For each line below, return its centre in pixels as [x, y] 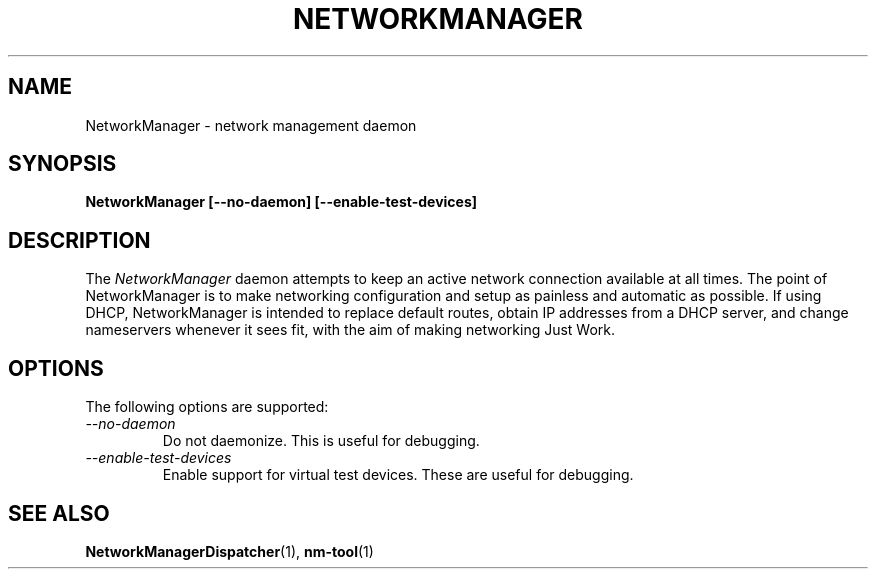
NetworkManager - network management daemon [251, 125]
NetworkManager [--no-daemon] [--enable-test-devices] [281, 202]
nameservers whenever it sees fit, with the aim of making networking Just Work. [350, 330]
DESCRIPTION [79, 240]
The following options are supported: [207, 407]
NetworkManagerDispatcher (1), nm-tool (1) [229, 551]
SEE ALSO [59, 513]
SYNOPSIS [62, 164]
